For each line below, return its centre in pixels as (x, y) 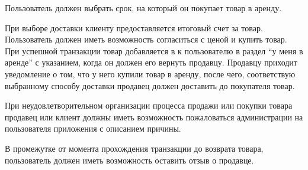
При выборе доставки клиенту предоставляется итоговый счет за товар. (134, 27)
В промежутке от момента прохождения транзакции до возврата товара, (134, 148)
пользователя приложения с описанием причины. (93, 128)
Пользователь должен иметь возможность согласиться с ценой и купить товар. (146, 39)
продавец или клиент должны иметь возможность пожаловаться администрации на (154, 117)
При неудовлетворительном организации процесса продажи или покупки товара (149, 105)
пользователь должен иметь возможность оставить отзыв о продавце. (129, 160)
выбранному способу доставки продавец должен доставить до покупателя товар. (150, 85)
